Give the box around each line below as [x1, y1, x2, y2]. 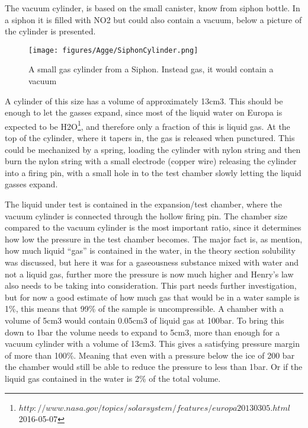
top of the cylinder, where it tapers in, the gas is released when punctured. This [5, 132, 295, 144]
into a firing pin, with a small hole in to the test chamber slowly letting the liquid [5, 166, 301, 178]
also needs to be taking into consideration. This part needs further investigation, [5, 279, 297, 292]
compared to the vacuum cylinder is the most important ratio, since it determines [5, 221, 301, 234]
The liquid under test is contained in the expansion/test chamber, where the [5, 198, 282, 210]
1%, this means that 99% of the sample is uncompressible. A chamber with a [5, 302, 284, 315]
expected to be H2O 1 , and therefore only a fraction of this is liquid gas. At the [5, 118, 290, 132]
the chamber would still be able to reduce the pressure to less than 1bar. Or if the [5, 360, 303, 373]
